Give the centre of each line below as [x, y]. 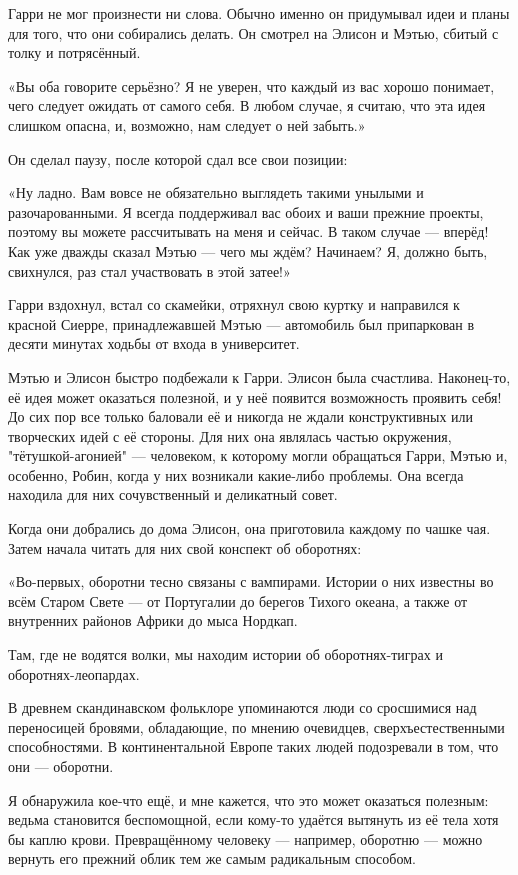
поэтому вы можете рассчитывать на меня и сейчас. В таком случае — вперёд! [248, 231]
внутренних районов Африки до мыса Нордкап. [153, 620]
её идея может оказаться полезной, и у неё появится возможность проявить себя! [255, 396]
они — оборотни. [61, 766]
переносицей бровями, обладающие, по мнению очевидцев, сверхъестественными [256, 726]
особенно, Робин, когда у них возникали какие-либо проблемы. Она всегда [236, 474]
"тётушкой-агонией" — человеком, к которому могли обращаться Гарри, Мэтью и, [258, 455]
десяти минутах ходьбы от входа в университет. [154, 343]
